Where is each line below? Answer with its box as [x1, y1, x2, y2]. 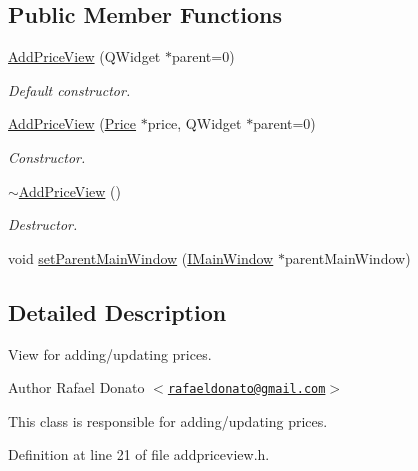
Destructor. [8, 214, 78, 235]
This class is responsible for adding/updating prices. [8, 410, 328, 431]
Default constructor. [8, 79, 131, 100]
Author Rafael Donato [8, 377, 145, 398]
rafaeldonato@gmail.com [167, 382, 326, 397]
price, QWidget [147, 113, 242, 134]
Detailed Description [8, 296, 227, 327]
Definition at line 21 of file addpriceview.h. [8, 444, 270, 465]
